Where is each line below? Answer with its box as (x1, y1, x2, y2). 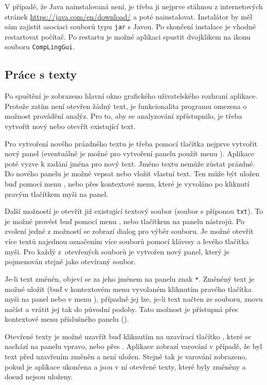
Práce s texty (5, 66, 77, 82)
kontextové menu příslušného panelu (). (5, 314, 129, 324)
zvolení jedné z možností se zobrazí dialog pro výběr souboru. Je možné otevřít (5, 226, 254, 236)
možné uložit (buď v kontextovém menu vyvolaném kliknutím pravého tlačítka (5, 283, 252, 294)
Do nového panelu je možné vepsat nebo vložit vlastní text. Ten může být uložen (5, 168, 260, 179)
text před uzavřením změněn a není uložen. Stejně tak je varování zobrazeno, (5, 351, 247, 362)
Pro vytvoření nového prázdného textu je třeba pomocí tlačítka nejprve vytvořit (5, 138, 257, 149)
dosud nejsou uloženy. (5, 371, 73, 382)
